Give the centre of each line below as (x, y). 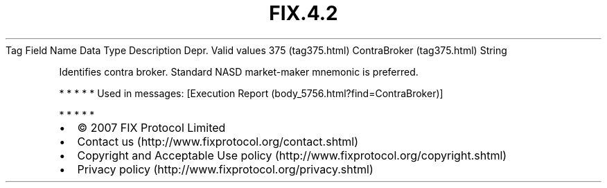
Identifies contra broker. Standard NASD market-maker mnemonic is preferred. (239, 71)
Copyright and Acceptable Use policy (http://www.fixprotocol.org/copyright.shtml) (292, 155)
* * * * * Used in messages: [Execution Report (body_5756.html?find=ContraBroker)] (251, 93)
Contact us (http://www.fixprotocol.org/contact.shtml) (218, 141)
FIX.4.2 (303, 13)
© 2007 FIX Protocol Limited (151, 127)
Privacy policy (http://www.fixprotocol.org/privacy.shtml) (225, 169)
